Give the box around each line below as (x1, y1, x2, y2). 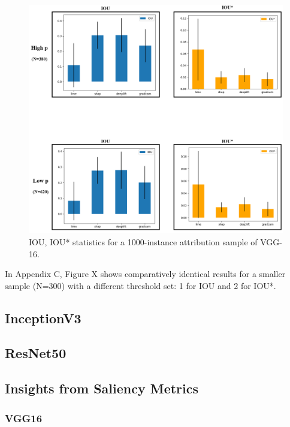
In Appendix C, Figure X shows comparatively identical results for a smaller (5, 267, 286, 280)
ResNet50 (5, 344, 67, 362)
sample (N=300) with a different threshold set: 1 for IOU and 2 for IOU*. (5, 279, 276, 291)
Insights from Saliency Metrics (5, 379, 199, 398)
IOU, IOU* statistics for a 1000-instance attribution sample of (29, 235, 258, 248)
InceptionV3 (5, 308, 81, 327)
